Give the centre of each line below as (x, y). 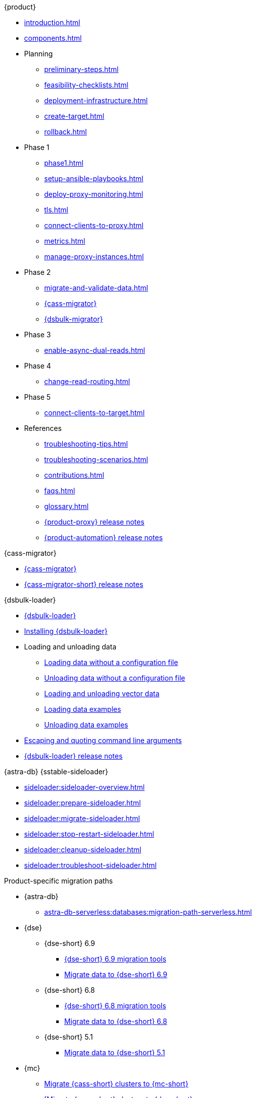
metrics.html (65, 241)
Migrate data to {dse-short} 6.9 (116, 974)
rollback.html (66, 132)
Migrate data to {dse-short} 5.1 (115, 1052)
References (43, 428)
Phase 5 (37, 397)
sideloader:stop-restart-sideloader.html (89, 834)
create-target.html (74, 116)
